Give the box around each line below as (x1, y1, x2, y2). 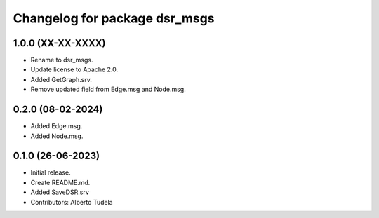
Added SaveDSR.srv (30, 188, 89, 196)
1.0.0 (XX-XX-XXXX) (13, 37, 106, 49)
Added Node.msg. (30, 132, 84, 140)
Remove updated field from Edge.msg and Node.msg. (30, 85, 186, 94)
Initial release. (30, 168, 71, 177)
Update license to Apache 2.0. (30, 65, 119, 74)
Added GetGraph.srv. (30, 75, 93, 83)
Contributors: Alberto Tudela (30, 198, 113, 206)
